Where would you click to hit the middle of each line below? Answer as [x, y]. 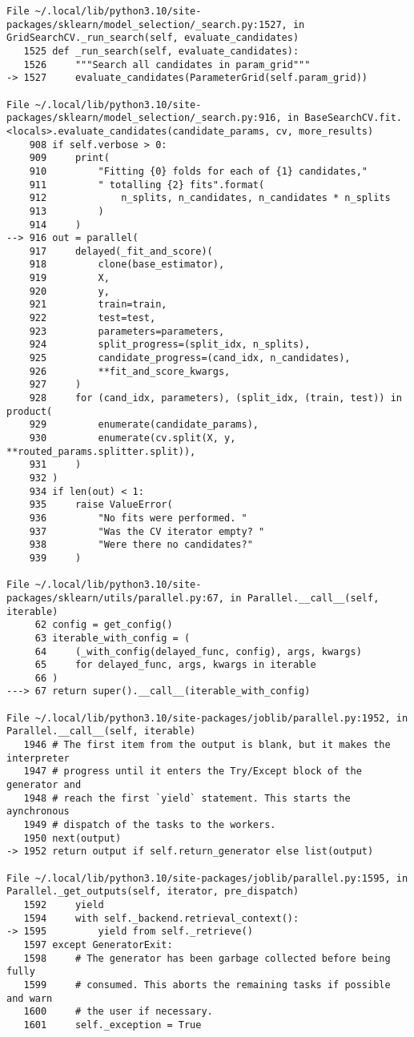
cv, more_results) [325, 131]
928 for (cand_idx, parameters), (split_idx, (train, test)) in [215, 398]
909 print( [69, 158]
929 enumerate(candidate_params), [144, 425]
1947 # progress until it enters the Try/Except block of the [193, 772]
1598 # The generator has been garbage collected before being [207, 958]
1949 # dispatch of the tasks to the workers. [150, 825]
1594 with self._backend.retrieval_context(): [161, 918]
